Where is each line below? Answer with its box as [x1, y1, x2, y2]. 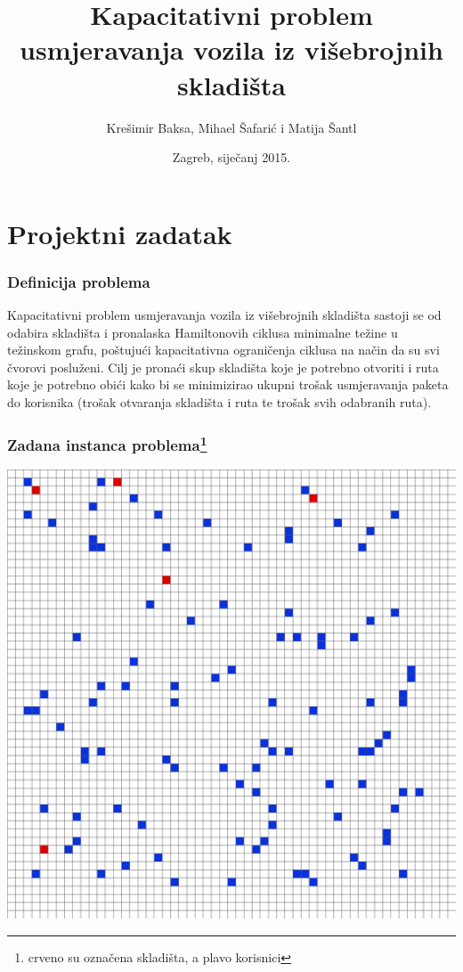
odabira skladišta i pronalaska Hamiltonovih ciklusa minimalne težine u [7, 323, 398, 341]
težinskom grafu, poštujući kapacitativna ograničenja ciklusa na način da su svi [7, 340, 440, 359]
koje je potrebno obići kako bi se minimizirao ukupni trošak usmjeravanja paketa [7, 375, 449, 394]
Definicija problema [7, 270, 150, 292]
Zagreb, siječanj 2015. [172, 148, 291, 167]
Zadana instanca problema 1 [7, 431, 207, 456]
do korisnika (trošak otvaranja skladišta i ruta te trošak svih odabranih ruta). [7, 393, 432, 412]
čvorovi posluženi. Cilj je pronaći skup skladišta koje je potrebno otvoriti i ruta [7, 357, 439, 376]
